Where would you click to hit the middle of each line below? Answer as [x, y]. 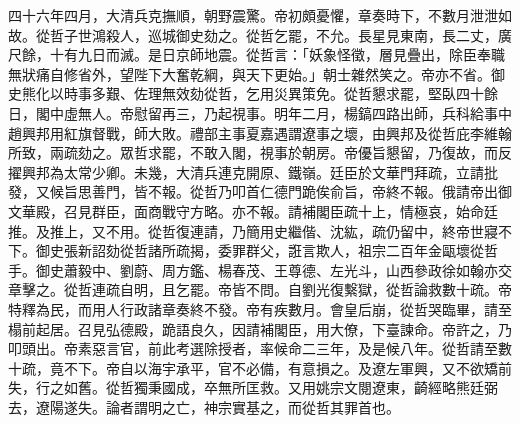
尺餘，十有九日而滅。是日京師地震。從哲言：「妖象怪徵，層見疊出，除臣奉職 [256, 54]
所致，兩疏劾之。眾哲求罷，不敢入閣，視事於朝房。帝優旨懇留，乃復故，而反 [260, 152]
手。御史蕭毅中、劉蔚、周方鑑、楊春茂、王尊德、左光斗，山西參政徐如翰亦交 [260, 269]
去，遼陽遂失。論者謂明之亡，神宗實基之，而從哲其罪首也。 [204, 406]
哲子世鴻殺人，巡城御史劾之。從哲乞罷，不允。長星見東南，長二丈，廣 [280, 34]
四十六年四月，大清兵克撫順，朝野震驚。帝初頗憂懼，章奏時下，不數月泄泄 [253, 15]
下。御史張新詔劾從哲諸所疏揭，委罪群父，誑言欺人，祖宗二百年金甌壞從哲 [253, 250]
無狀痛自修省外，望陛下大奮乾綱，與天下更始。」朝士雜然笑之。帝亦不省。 [249, 73]
